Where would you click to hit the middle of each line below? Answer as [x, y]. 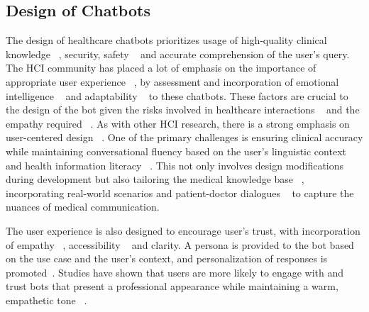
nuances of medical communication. [83, 207]
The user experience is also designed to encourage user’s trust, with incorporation [183, 230]
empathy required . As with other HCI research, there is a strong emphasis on [178, 123]
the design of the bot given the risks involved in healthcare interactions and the [183, 110]
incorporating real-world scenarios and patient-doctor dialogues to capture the [180, 193]
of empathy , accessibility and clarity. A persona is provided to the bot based [180, 244]
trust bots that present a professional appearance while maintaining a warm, [172, 286]
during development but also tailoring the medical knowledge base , [155, 179]
